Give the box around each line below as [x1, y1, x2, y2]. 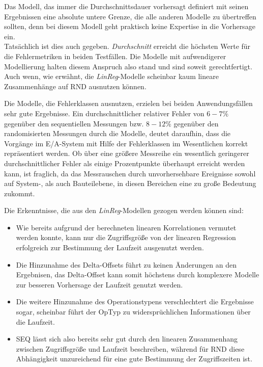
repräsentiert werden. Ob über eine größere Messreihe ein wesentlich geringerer [4, 148, 249, 159]
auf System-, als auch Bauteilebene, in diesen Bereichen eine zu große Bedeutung [4, 178, 256, 189]
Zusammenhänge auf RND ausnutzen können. [4, 81, 147, 91]
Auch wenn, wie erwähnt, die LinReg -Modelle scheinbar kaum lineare [4, 71, 219, 82]
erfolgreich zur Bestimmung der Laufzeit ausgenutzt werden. [16, 242, 204, 253]
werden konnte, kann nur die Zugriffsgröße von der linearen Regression [16, 232, 236, 243]
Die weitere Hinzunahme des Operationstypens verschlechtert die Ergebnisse [16, 296, 254, 307]
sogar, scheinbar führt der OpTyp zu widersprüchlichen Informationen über [16, 306, 251, 317]
